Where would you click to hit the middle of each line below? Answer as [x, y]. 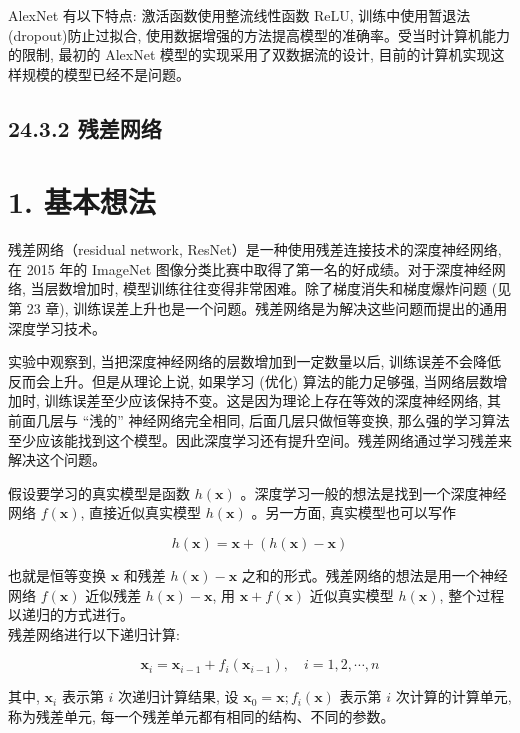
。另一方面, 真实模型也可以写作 [353, 512]
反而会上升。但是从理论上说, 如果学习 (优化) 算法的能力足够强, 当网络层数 [251, 380]
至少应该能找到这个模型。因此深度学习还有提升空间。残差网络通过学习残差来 [260, 439]
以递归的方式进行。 [71, 614]
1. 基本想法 [82, 201]
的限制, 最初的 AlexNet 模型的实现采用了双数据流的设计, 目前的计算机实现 [249, 54]
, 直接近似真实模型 [141, 512]
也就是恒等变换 [57, 575]
